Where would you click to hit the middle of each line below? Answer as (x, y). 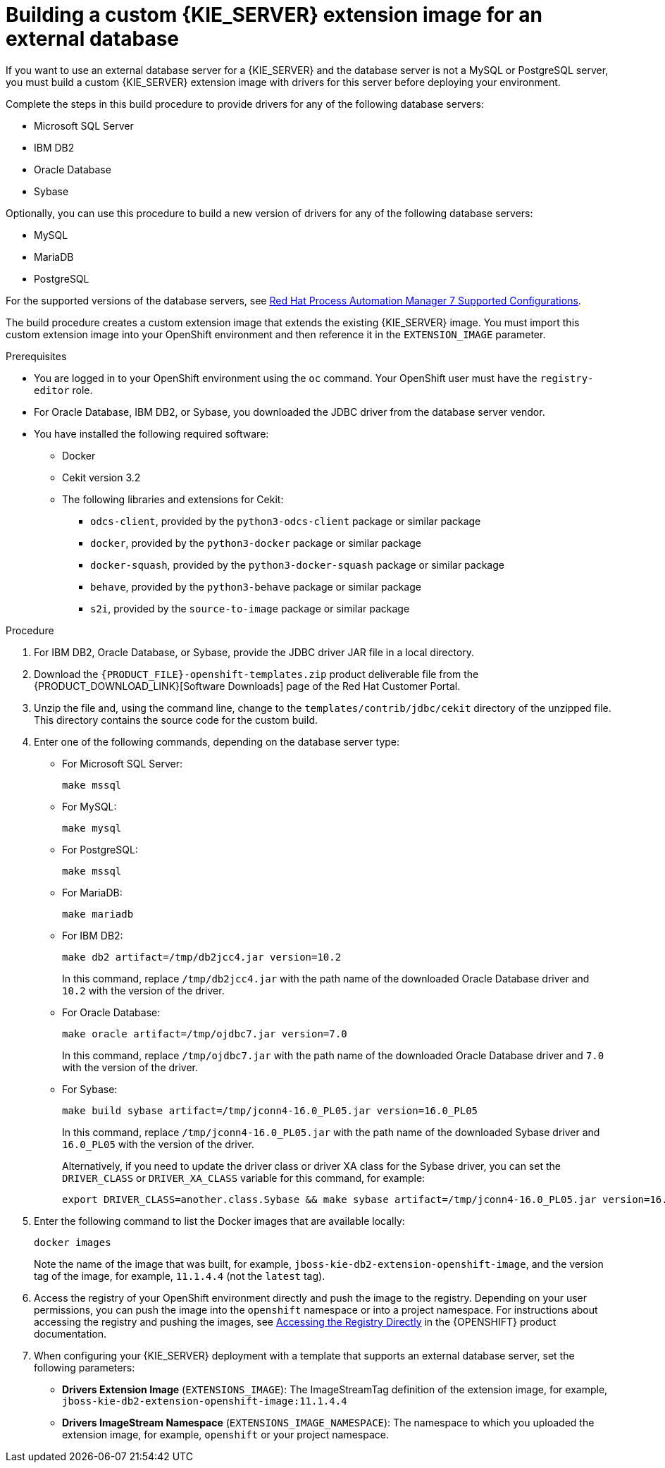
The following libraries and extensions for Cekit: (173, 499)
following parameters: (85, 1367)
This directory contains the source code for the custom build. (176, 720)
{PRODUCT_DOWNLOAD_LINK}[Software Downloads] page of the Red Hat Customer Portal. (247, 686)
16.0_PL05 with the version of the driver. (158, 1144)
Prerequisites (36, 356)
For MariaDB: (92, 892)
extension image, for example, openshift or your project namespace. (226, 1434)
